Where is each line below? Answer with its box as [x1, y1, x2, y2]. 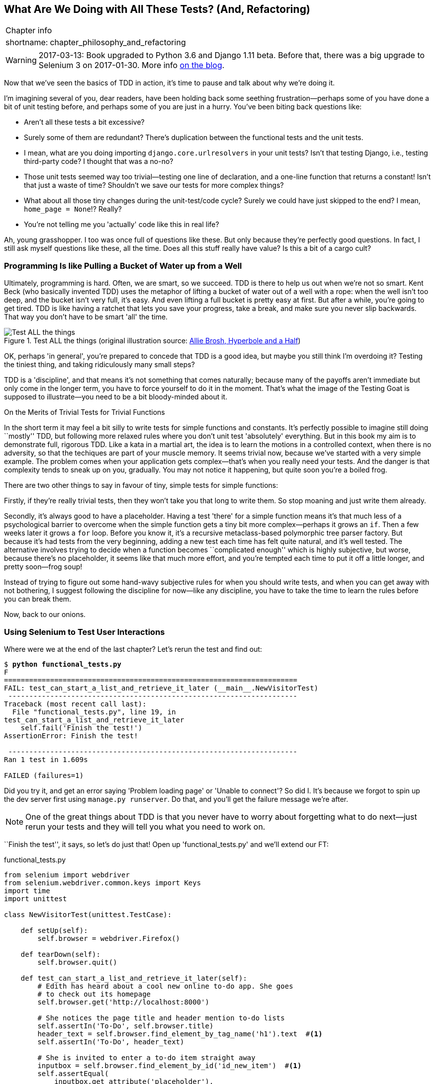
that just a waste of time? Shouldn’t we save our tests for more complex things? [24, 181, 284, 190]
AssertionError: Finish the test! [4, 731, 138, 740]
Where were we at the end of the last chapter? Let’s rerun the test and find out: [4, 644, 262, 653]
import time [4, 886, 50, 895]
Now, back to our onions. [4, 610, 86, 619]
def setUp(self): [20, 926, 88, 934]
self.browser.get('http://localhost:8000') [37, 998, 210, 1006]
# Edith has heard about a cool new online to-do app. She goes [37, 982, 293, 990]
